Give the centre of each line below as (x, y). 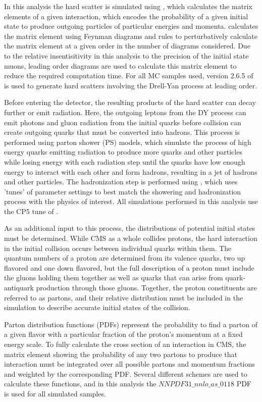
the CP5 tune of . (31, 211)
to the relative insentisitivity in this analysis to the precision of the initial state (126, 55)
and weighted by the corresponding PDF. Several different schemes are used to (126, 373)
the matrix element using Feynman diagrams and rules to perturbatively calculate (131, 36)
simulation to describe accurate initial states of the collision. (97, 307)
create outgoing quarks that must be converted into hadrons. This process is (122, 132)
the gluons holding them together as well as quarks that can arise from (114, 278)
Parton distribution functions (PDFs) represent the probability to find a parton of (131, 324)
